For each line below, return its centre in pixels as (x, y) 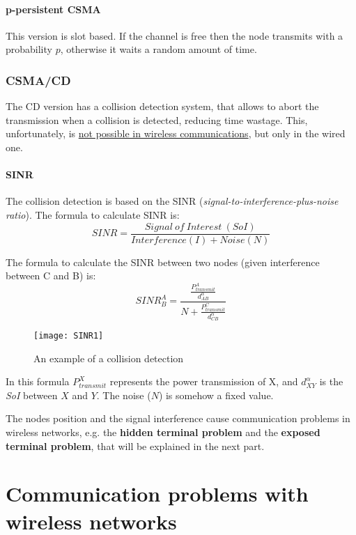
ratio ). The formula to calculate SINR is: (93, 214)
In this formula (38, 381)
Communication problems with (157, 494)
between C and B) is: (51, 276)
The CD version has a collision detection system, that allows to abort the (162, 106)
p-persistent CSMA (53, 9)
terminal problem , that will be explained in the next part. (135, 445)
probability (29, 49)
